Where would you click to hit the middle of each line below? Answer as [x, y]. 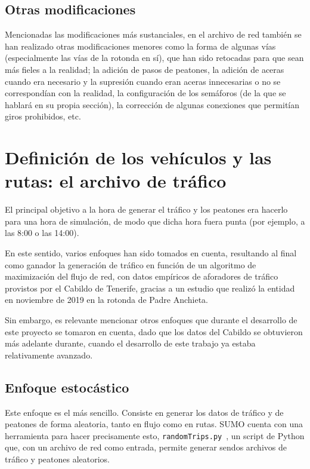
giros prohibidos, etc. [43, 116]
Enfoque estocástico [67, 387]
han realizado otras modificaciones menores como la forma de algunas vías [140, 46]
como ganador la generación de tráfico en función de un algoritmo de [131, 264]
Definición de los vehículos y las [138, 157]
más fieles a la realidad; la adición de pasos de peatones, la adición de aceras [145, 69]
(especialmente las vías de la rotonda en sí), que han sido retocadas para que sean [154, 58]
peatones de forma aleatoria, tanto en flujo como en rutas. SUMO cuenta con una [154, 424]
